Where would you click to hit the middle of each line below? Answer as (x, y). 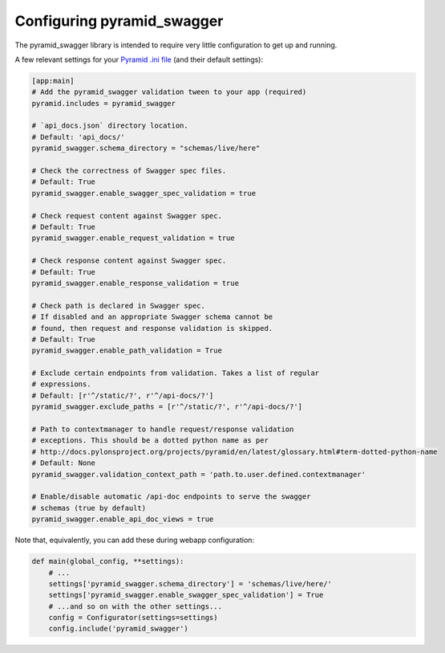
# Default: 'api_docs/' (79, 137)
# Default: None (64, 463)
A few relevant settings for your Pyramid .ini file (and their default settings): (139, 59)
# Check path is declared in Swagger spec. (119, 306)
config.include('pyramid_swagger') (118, 629)
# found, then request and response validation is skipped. (152, 328)
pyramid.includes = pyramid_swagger (104, 103)
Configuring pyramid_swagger (119, 21)
